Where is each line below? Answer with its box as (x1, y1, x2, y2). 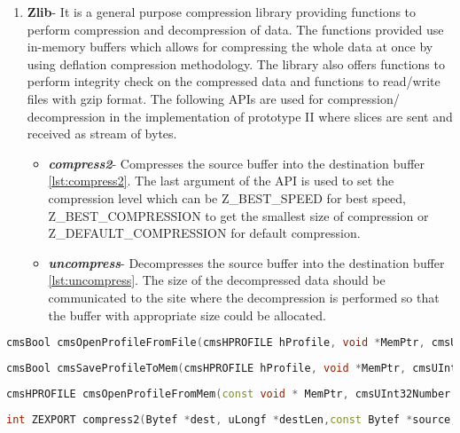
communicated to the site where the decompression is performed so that (48, 287, 440, 306)
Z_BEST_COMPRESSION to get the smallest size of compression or (48, 206, 429, 224)
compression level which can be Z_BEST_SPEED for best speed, (48, 188, 406, 207)
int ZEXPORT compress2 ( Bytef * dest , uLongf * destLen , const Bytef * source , (6, 413, 457, 426)
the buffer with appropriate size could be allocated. (48, 305, 326, 324)
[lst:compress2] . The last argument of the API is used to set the (48, 171, 394, 190)
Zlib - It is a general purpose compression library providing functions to (27, 3, 417, 20)
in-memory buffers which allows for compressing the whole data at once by (27, 37, 433, 56)
